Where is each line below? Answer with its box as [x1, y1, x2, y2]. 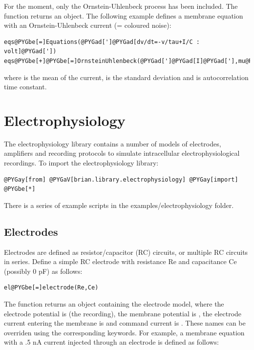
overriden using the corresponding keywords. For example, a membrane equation [4, 327, 245, 337]
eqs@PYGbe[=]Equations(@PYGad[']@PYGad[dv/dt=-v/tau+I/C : [4, 38, 200, 45]
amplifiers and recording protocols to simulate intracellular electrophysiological [4, 148, 240, 158]
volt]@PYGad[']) [4, 48, 57, 55]
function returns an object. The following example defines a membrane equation [4, 10, 243, 21]
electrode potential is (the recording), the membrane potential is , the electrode [4, 308, 242, 318]
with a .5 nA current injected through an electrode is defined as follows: [4, 337, 219, 347]
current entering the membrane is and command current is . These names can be [4, 318, 246, 328]
